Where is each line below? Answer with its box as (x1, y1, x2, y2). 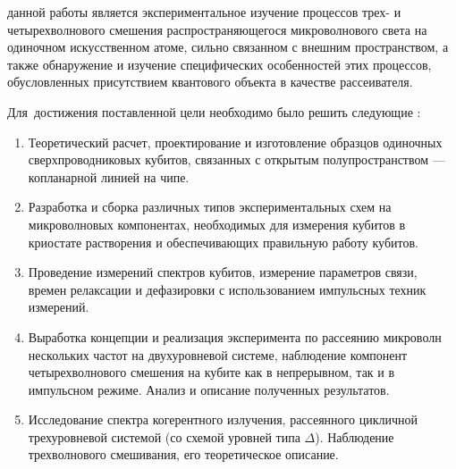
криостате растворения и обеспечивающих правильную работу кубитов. (28, 232, 418, 251)
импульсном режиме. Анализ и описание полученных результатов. (28, 380, 390, 398)
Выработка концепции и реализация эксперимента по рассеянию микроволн (28, 327, 442, 346)
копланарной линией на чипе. (28, 167, 190, 186)
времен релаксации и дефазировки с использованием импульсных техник (28, 280, 426, 298)
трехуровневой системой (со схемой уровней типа (28, 427, 300, 446)
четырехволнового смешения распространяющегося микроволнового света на (7, 20, 427, 38)
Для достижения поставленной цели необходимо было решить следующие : (7, 102, 421, 121)
